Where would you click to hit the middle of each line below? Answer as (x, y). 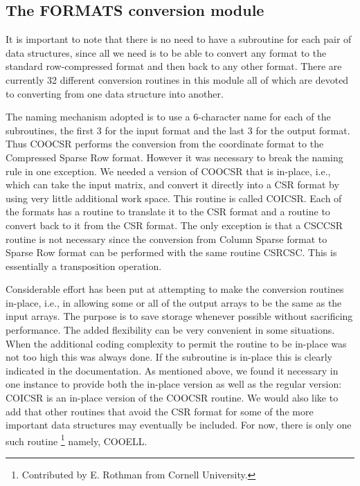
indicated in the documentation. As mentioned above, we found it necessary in (172, 370)
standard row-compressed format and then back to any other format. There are (174, 66)
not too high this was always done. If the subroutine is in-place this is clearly (169, 357)
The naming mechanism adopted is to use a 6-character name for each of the (168, 117)
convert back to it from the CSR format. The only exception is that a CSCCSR (174, 225)
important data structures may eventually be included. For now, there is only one (179, 425)
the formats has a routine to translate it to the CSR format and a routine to (168, 211)
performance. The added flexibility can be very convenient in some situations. (170, 330)
